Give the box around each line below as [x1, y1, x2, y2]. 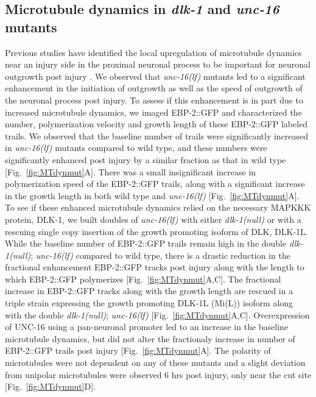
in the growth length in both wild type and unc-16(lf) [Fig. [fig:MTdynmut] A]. [5, 189, 300, 202]
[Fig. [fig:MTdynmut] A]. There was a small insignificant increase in [5, 165, 256, 178]
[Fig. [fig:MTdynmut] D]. [5, 380, 96, 393]
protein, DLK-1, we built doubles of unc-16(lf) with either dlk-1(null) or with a [5, 213, 301, 225]
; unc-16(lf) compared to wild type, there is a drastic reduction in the [30, 248, 290, 261]
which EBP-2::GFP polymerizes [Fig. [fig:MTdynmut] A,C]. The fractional [5, 272, 281, 285]
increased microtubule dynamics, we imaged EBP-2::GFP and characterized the [5, 105, 302, 118]
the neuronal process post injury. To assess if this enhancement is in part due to [5, 93, 304, 106]
